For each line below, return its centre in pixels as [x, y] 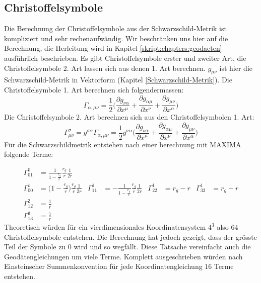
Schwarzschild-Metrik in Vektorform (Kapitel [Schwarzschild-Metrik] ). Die [118, 80]
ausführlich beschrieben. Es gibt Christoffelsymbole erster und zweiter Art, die [125, 58]
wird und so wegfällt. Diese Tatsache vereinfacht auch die [162, 247]
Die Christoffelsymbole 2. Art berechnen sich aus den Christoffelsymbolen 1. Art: [129, 117]
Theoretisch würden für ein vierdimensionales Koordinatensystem [105, 227]
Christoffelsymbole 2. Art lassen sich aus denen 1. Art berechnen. [105, 68]
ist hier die [236, 68]
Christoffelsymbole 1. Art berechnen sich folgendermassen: [94, 89]
